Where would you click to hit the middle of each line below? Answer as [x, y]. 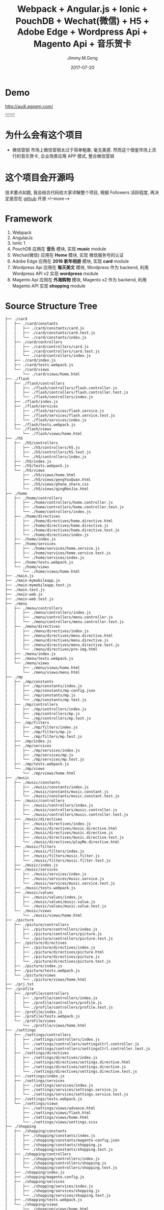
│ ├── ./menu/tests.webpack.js [39, 659]
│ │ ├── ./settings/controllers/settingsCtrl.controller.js [72, 1044]
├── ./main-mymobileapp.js [33, 581]
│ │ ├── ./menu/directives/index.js [47, 631]
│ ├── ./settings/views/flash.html [48, 1113]
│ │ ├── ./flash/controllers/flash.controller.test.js [67, 393]
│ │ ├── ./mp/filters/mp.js [38, 732]
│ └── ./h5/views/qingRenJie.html [47, 489]
